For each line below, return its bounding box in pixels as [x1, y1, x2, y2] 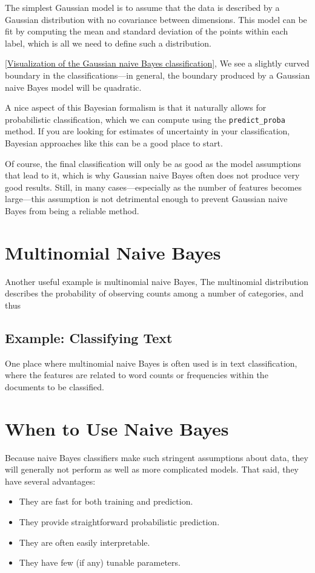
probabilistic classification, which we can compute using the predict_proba [5, 113, 285, 125]
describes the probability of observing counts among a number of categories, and [5, 287, 303, 300]
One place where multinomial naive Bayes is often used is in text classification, [5, 356, 297, 369]
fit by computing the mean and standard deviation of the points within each [5, 25, 288, 38]
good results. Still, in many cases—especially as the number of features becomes [5, 180, 302, 193]
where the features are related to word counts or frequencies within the [5, 368, 268, 381]
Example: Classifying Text [5, 328, 173, 347]
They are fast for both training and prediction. [19, 495, 193, 508]
